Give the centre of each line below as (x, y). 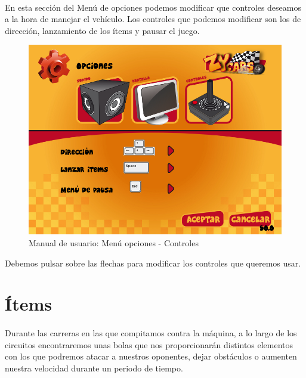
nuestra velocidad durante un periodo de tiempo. (94, 368)
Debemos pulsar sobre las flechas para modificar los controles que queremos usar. (153, 263)
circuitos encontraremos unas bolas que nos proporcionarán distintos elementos (149, 344)
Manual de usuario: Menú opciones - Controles (114, 242)
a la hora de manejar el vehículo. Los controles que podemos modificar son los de (153, 19)
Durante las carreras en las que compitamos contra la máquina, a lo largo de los (151, 333)
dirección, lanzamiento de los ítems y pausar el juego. (102, 30)
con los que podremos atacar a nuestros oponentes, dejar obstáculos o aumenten (151, 356)
